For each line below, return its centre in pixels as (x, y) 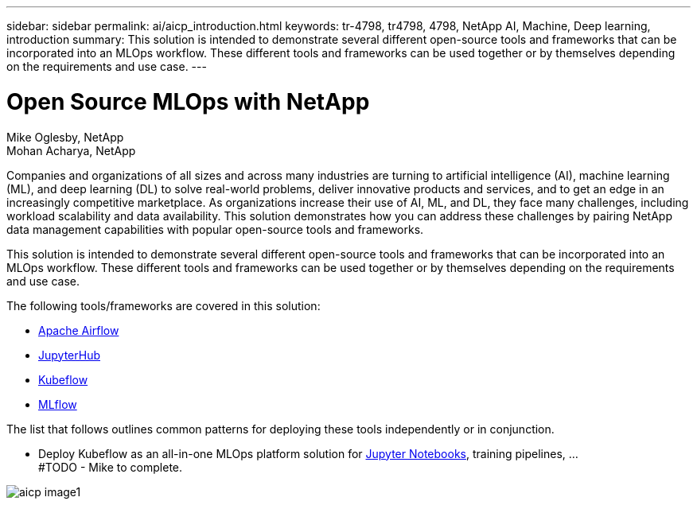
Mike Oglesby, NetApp (65, 137)
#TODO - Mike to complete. (111, 467)
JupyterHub (69, 355)
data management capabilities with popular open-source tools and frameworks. (215, 229)
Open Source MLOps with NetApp (188, 101)
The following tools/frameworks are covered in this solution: (164, 305)
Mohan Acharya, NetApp (71, 150)
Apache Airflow (79, 330)
